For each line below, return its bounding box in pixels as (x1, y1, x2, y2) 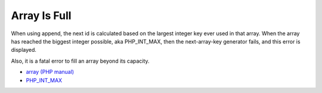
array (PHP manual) (26, 69, 75, 76)
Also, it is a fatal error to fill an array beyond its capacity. (11, 57, 150, 64)
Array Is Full (11, 9, 72, 22)
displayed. (11, 46, 37, 54)
